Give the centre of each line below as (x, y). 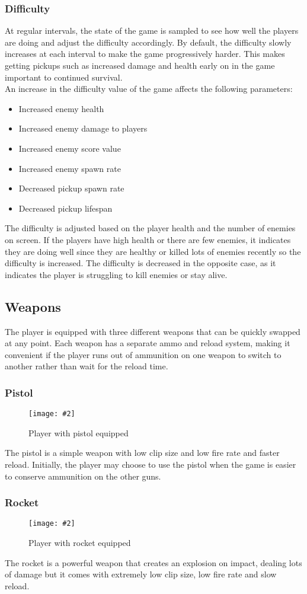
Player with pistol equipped (79, 432)
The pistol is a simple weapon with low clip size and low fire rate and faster (142, 453)
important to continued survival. (64, 77)
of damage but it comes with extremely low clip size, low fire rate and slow (141, 574)
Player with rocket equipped (80, 543)
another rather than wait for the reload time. (87, 366)
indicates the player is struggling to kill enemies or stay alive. (116, 274)
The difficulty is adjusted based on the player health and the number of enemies (150, 228)
